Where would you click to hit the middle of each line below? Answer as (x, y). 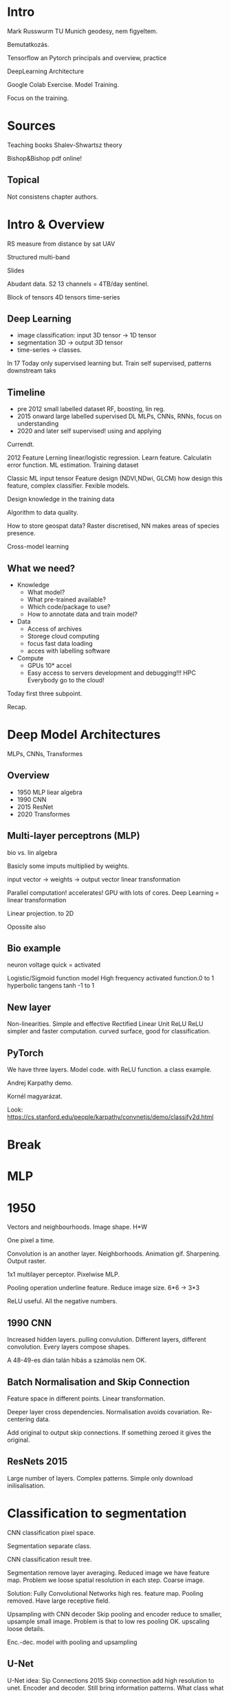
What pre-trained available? (67, 600)
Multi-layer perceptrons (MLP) (74, 836)
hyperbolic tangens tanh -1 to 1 (51, 986)
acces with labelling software (69, 651)
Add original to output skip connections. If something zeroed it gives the (109, 1433)
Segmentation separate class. (49, 1545)
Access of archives (55, 629)
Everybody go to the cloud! (66, 680)
